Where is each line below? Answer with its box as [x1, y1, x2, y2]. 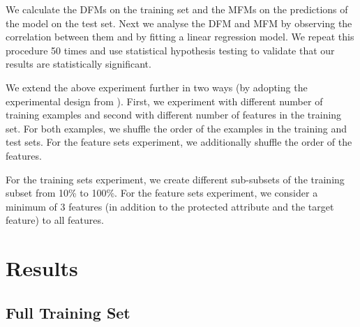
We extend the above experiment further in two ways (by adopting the [6, 79, 308, 94]
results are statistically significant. [6, 56, 151, 71]
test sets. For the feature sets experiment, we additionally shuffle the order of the [6, 135, 352, 149]
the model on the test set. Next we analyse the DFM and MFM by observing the [6, 15, 352, 30]
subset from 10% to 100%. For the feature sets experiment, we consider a [6, 185, 318, 200]
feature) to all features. [6, 213, 104, 227]
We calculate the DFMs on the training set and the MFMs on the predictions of [6, 2, 348, 16]
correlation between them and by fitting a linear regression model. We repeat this [6, 29, 354, 44]
